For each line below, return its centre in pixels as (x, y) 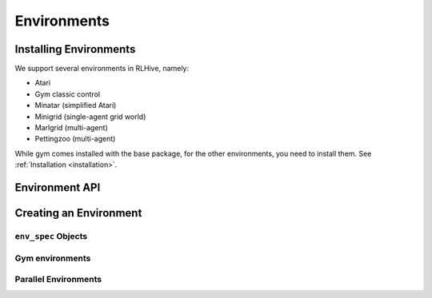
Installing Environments (75, 49)
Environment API (58, 187)
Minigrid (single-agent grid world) (90, 117)
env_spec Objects (51, 236)
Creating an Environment (78, 213)
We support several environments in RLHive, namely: (102, 69)
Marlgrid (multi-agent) (71, 128)
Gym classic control (67, 94)
